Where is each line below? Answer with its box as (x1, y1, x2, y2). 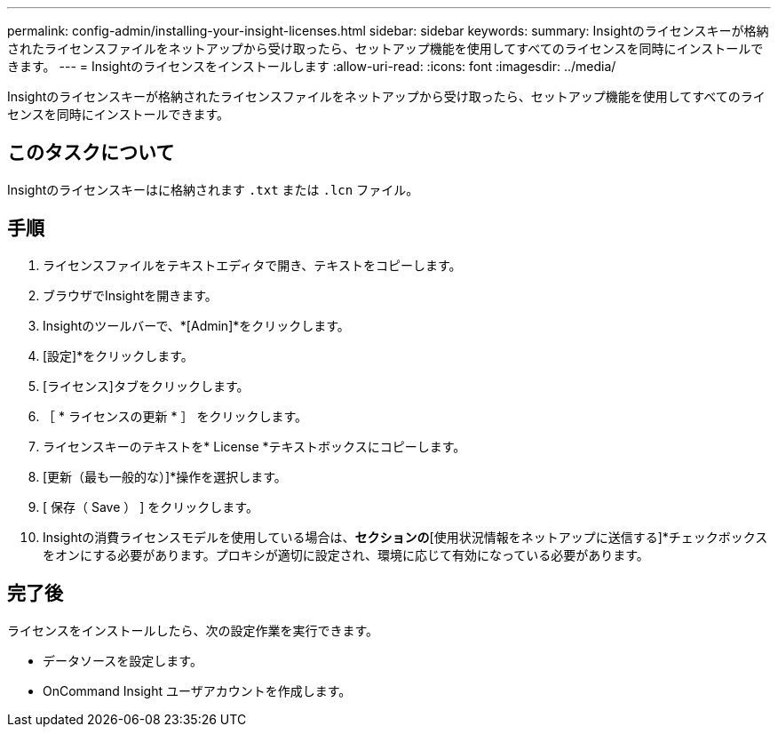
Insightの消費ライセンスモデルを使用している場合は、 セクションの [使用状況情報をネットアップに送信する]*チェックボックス (43, 529, 768, 545)
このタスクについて (7, 141, 175, 164)
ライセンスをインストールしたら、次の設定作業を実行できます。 (7, 622, 379, 638)
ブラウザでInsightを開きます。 (43, 287, 218, 303)
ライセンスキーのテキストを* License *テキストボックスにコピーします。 (43, 438, 466, 454)
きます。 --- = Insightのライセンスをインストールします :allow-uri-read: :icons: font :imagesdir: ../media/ (7, 59, 616, 74)
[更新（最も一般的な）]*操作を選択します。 (43, 468, 287, 484)
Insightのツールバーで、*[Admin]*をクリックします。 (43, 317, 350, 333)
